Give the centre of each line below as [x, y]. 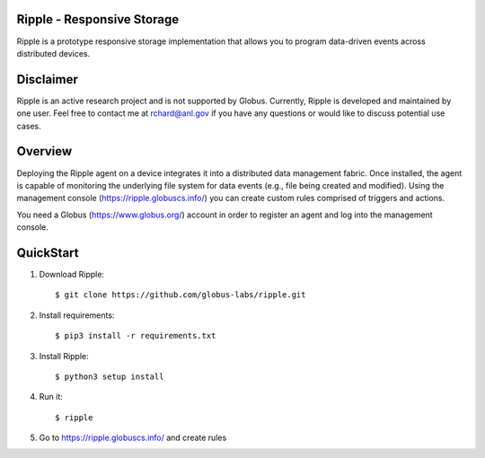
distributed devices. [53, 53]
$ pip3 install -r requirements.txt [136, 336]
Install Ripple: [64, 356]
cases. [29, 126]
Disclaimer [47, 79]
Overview [44, 151]
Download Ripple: [72, 274]
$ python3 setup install [110, 376]
